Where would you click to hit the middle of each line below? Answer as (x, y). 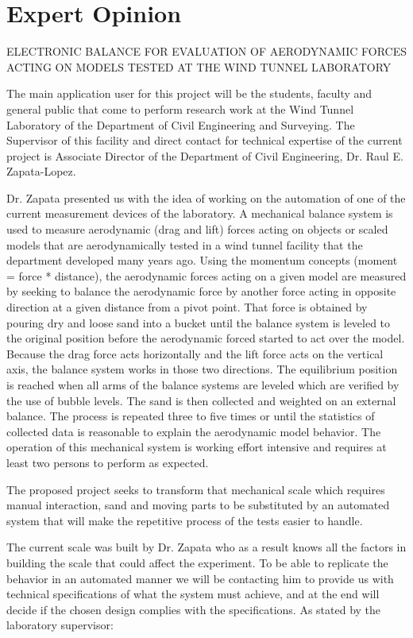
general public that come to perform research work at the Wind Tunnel (180, 108)
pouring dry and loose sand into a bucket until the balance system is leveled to (199, 322)
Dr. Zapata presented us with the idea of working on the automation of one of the (206, 197)
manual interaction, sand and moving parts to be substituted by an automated (198, 505)
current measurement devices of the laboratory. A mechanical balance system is (200, 213)
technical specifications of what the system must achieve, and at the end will (193, 594)
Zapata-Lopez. (41, 171)
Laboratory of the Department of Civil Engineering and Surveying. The (181, 124)
